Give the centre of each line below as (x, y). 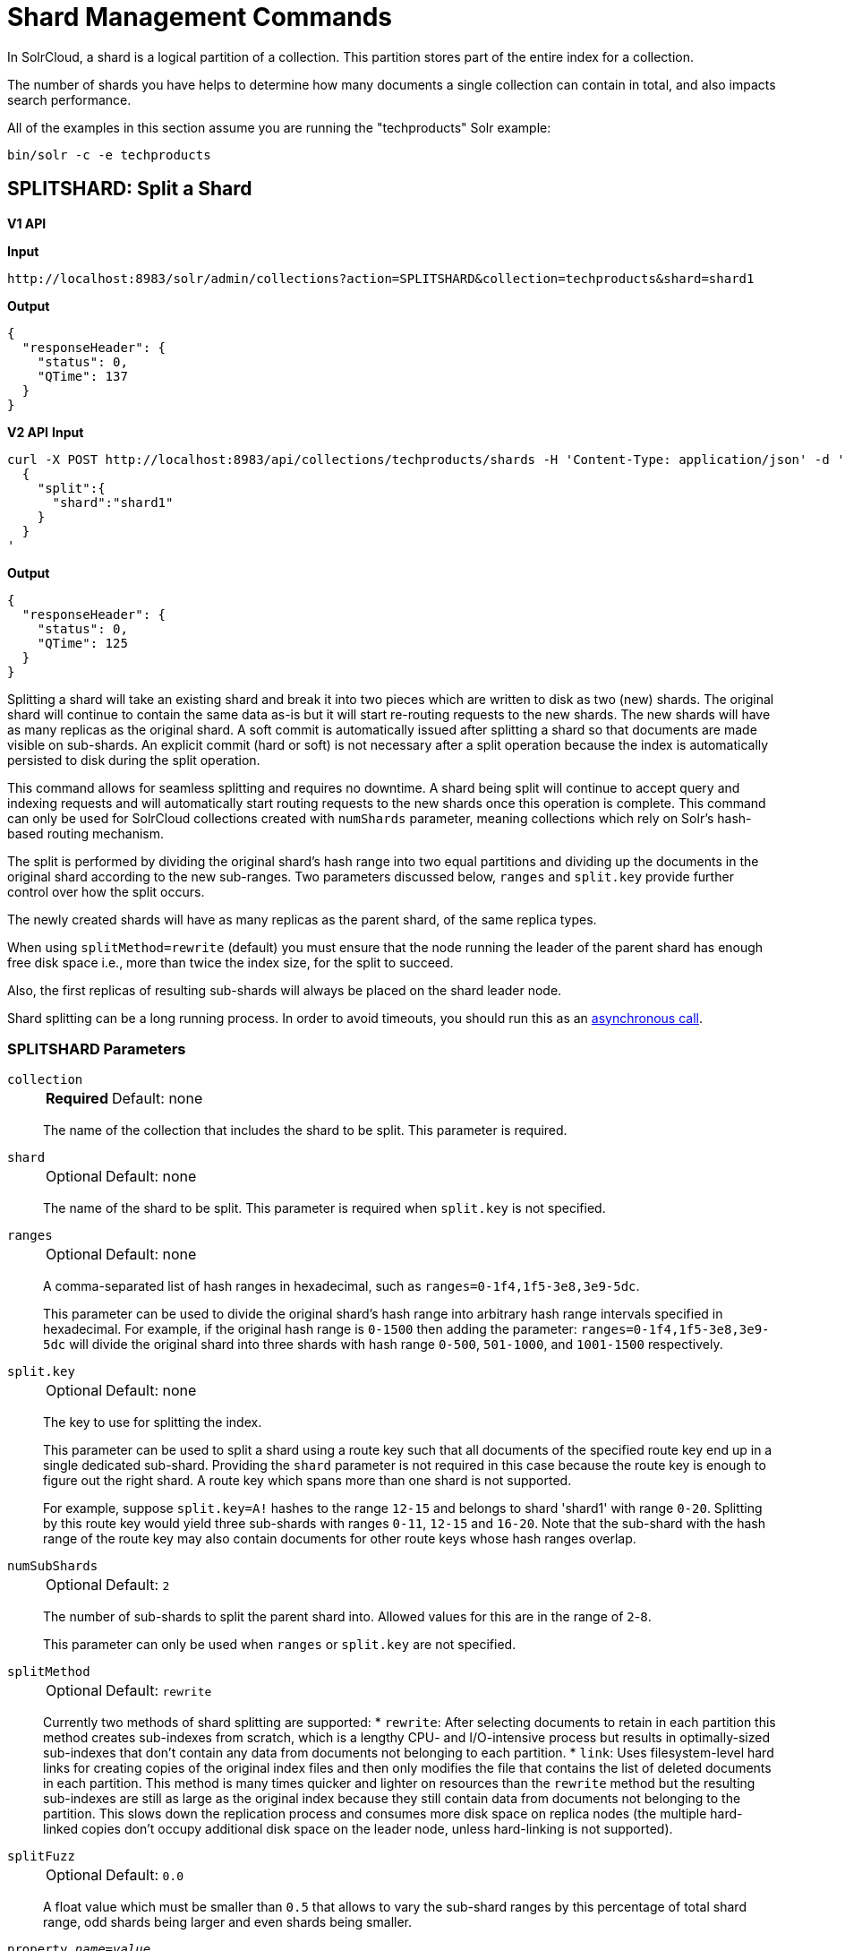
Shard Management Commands (200, 17)
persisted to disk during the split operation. (134, 760)
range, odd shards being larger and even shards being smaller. (228, 1922)
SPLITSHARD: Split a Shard (130, 189)
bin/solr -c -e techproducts (109, 155)
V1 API (27, 223)
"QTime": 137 (82, 376)
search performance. (69, 99)
